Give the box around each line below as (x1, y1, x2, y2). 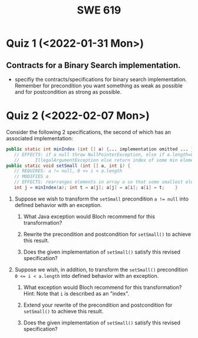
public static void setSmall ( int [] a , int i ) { (6, 163, 131, 169)
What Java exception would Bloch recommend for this (23, 213, 155, 220)
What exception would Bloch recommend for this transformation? (23, 284, 182, 291)
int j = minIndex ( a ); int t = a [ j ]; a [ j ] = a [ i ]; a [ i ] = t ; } (14, 185, 178, 191)
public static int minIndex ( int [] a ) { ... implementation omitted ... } (6, 146, 194, 152)
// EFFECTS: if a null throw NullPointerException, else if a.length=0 (14, 152, 194, 157)
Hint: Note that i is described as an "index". (23, 290, 130, 297)
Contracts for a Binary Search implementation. (6, 60, 181, 70)
